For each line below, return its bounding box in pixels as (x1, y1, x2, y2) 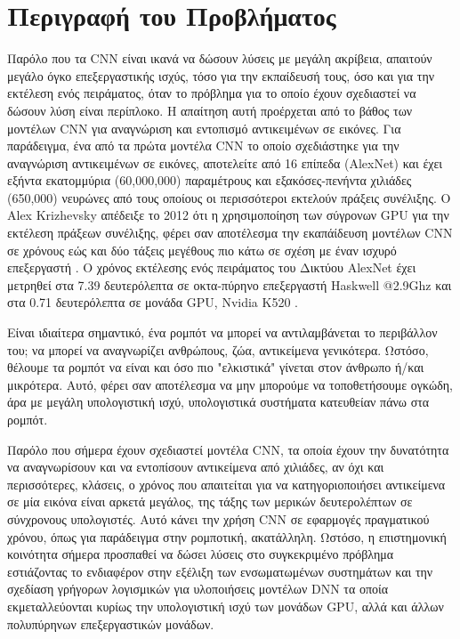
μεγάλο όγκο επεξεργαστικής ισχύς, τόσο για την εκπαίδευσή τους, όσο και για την (7, 66, 435, 85)
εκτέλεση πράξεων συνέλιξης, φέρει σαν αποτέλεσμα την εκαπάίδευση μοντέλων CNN (7, 223, 453, 242)
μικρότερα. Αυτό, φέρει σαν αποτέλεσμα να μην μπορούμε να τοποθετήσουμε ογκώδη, (7, 375, 453, 393)
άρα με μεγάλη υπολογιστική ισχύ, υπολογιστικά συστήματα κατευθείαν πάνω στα (7, 392, 430, 411)
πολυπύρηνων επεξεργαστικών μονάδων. (7, 614, 214, 633)
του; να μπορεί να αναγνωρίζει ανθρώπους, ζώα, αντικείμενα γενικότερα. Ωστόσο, (7, 340, 429, 359)
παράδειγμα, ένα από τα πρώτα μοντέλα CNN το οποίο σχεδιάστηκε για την (7, 136, 399, 155)
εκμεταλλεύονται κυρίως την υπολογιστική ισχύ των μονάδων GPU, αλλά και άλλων (7, 596, 444, 615)
